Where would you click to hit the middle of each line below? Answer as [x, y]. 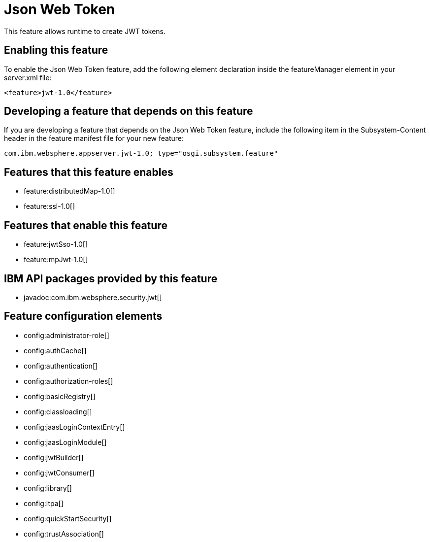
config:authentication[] [61, 366]
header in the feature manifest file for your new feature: [94, 138]
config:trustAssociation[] [64, 534]
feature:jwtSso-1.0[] [56, 244]
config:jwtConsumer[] [59, 473]
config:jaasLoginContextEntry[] [74, 427]
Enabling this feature [56, 50]
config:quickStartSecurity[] [68, 518]
